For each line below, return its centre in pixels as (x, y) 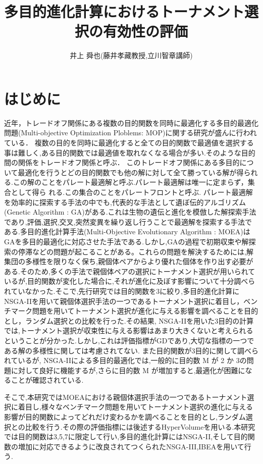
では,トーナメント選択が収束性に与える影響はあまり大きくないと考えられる (129, 330)
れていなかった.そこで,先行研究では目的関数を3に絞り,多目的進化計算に (122, 291)
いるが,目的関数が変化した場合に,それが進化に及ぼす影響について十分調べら (130, 281)
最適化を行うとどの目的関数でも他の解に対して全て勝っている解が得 (131, 172)
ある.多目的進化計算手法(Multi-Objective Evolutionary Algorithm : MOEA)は (127, 231)
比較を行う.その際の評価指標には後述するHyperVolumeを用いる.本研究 (140, 426)
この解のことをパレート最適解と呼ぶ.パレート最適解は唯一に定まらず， (130, 182)
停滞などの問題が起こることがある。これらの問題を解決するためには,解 (136, 251)
